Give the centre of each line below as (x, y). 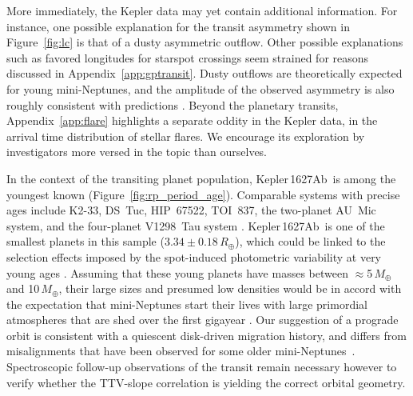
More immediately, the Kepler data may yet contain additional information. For (202, 10)
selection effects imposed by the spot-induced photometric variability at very (194, 256)
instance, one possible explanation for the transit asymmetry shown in (178, 26)
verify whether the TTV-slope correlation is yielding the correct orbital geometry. (206, 382)
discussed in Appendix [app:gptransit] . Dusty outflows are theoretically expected (205, 73)
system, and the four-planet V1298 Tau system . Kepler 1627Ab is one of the (196, 225)
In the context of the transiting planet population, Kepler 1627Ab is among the (201, 178)
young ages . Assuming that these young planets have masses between (177, 272)
